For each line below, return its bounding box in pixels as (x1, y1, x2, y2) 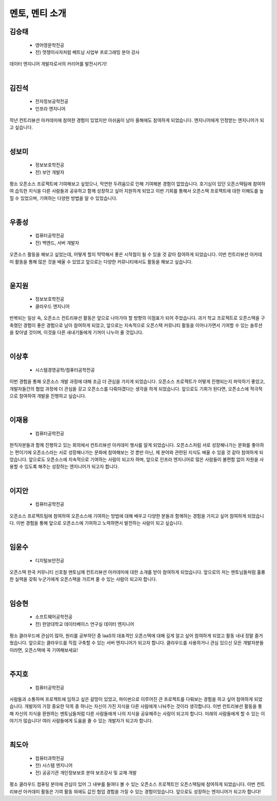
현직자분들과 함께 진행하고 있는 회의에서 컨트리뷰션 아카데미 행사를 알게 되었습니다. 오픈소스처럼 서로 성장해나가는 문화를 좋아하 (9, 442, 264, 448)
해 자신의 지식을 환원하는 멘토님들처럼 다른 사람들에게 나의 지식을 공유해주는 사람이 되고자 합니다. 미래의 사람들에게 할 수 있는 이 (9, 710, 265, 716)
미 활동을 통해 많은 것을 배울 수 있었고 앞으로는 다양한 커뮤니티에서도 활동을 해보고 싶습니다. (9, 258, 193, 264)
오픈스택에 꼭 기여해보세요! (24, 647, 78, 653)
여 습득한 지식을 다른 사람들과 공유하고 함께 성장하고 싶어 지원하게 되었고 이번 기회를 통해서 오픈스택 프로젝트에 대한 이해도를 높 (9, 188, 264, 194)
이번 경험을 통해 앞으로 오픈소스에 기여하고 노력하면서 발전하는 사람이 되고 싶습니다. (16, 520, 183, 526)
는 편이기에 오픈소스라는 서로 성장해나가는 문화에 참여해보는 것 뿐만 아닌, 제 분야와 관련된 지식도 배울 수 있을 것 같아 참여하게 (9, 449, 259, 455)
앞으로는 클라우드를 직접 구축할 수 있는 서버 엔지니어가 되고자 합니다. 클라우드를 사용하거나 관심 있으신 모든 (28, 640, 242, 646)
